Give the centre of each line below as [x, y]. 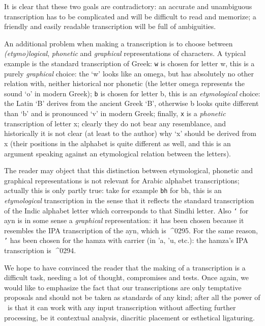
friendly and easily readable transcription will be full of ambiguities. [110, 26]
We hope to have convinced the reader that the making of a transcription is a [125, 267]
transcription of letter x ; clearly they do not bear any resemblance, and [115, 123]
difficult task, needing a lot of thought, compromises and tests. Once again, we [127, 277]
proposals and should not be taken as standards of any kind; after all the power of [132, 297]
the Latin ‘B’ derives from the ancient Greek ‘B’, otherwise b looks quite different [131, 103]
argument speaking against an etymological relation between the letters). [117, 153]
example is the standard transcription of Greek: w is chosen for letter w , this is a [129, 63]
